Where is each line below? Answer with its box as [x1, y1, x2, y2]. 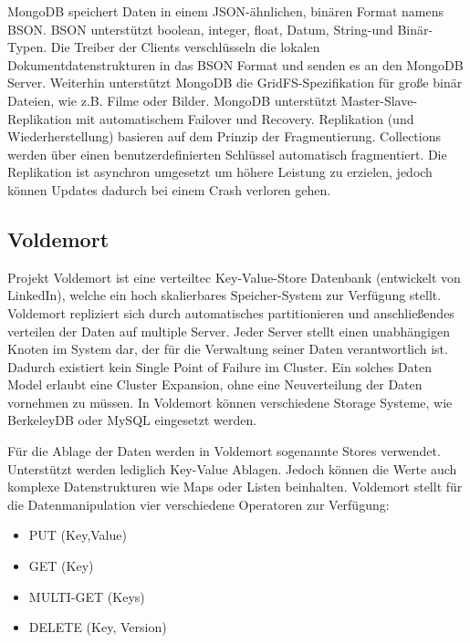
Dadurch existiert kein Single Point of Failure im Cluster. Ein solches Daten [7, 357, 433, 376]
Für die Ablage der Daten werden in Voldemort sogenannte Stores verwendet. [7, 441, 441, 461]
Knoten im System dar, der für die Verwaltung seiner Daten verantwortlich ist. [7, 339, 448, 358]
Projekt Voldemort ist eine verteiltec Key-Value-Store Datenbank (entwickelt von [7, 267, 461, 286]
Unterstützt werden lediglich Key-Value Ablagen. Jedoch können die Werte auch [7, 459, 457, 478]
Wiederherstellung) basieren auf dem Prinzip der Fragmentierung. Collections [7, 127, 441, 146]
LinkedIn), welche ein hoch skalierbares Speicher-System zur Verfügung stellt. [7, 285, 442, 305]
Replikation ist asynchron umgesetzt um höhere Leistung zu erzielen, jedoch [7, 162, 433, 181]
